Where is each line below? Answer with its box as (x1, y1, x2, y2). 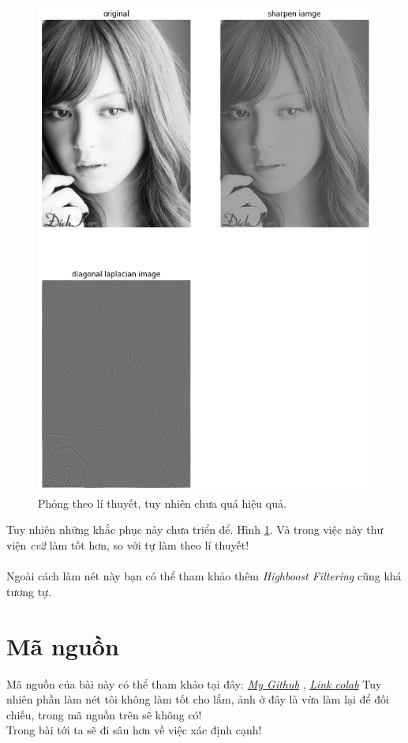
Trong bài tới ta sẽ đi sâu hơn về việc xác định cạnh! (6, 722, 262, 738)
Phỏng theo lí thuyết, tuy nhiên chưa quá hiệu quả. (38, 494, 286, 511)
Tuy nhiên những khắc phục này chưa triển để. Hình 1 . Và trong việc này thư (6, 521, 384, 538)
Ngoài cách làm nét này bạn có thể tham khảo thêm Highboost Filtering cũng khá (6, 568, 402, 584)
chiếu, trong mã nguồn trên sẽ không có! (6, 706, 202, 722)
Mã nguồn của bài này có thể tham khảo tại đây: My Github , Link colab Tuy (6, 675, 382, 692)
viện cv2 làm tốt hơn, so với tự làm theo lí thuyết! (6, 537, 249, 553)
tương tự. (6, 583, 51, 599)
